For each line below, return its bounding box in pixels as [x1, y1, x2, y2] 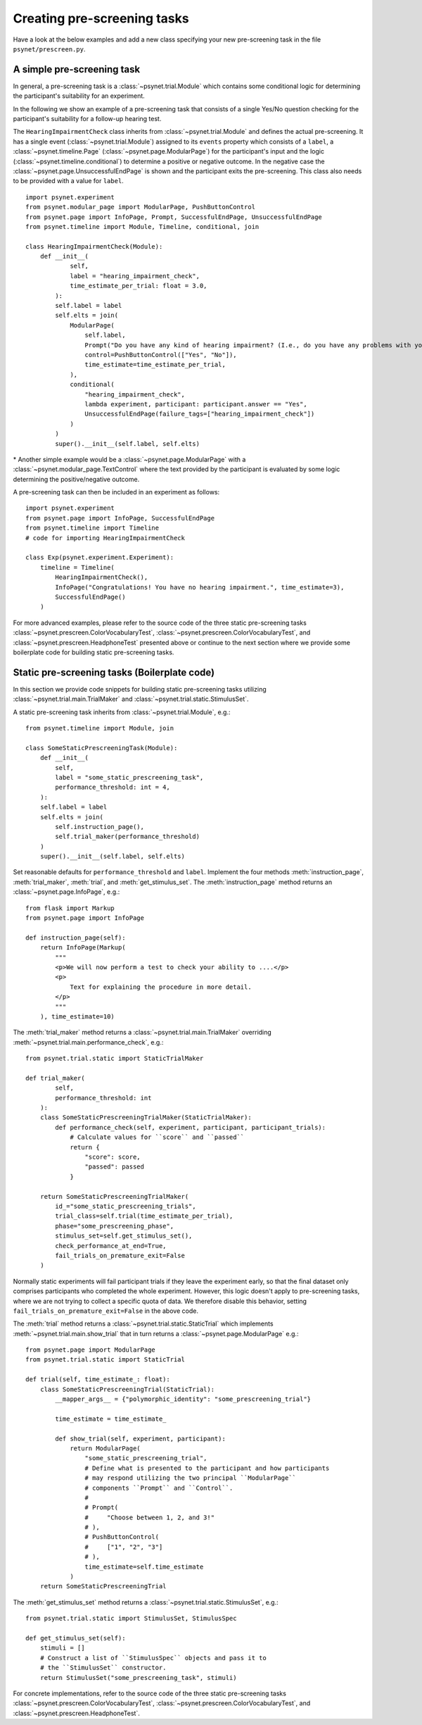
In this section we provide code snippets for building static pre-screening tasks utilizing [13, 685, 267, 693]
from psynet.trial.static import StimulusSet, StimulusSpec [25, 1614, 237, 1623]
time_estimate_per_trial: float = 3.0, [70, 282, 207, 290]
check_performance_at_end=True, [55, 1242, 167, 1250]
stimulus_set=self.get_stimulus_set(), [55, 1232, 193, 1240]
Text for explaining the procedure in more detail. [70, 983, 252, 991]
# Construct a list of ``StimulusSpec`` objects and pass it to [39, 1654, 267, 1662]
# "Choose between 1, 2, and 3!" [84, 1513, 215, 1521]
